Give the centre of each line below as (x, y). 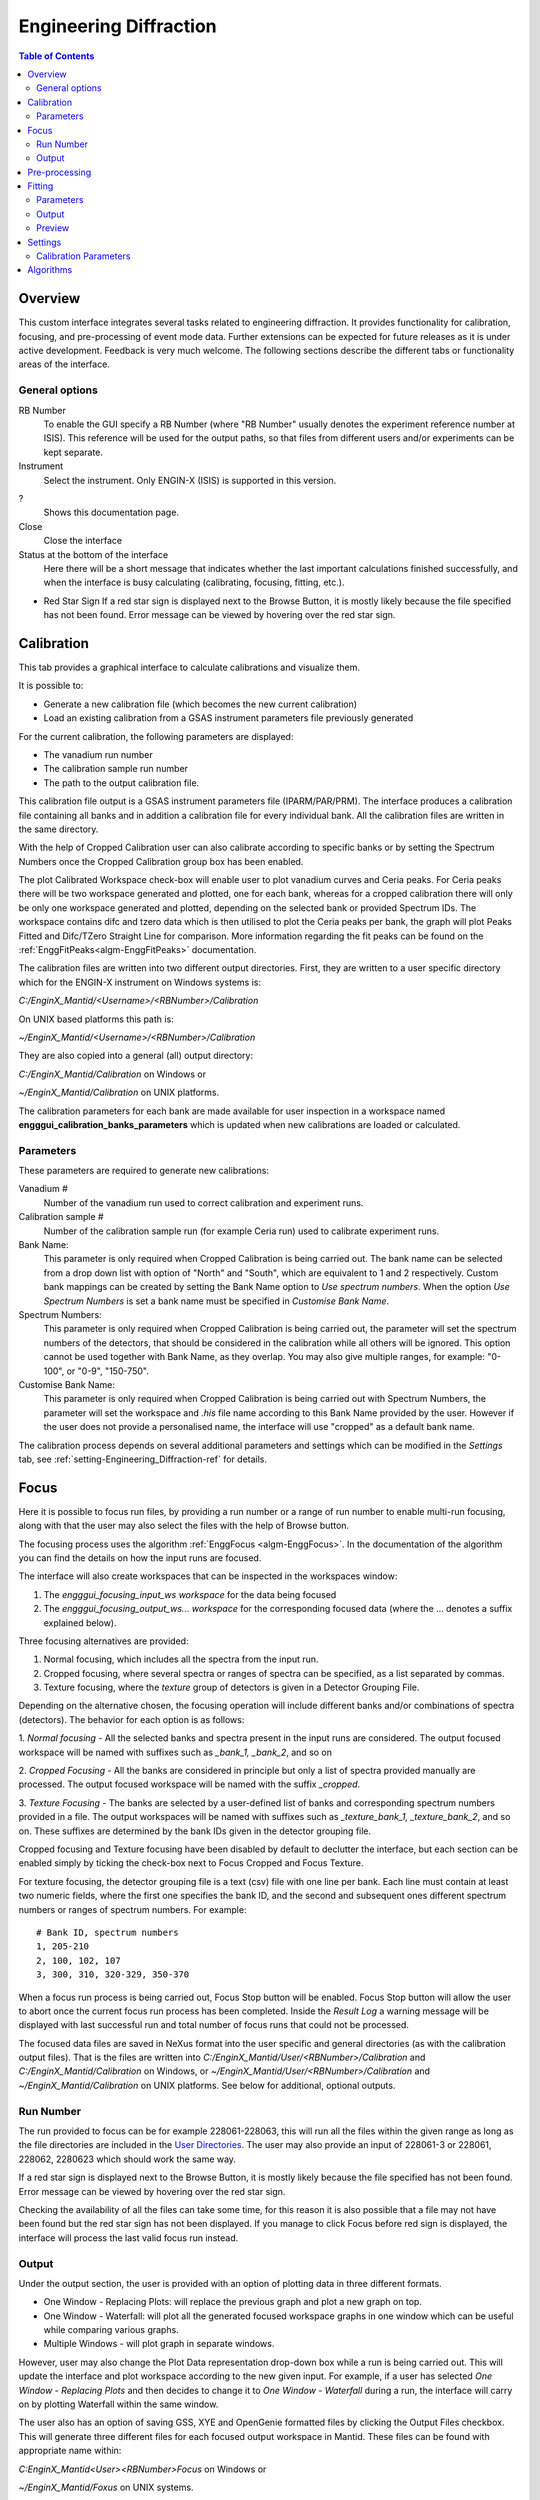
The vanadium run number (98, 754)
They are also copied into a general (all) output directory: (136, 1056)
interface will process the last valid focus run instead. (128, 2237)
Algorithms (50, 270)
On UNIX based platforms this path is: (96, 1019)
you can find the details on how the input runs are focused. (140, 1557)
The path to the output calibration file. (121, 782)
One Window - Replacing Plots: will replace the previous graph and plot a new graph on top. (232, 2302)
